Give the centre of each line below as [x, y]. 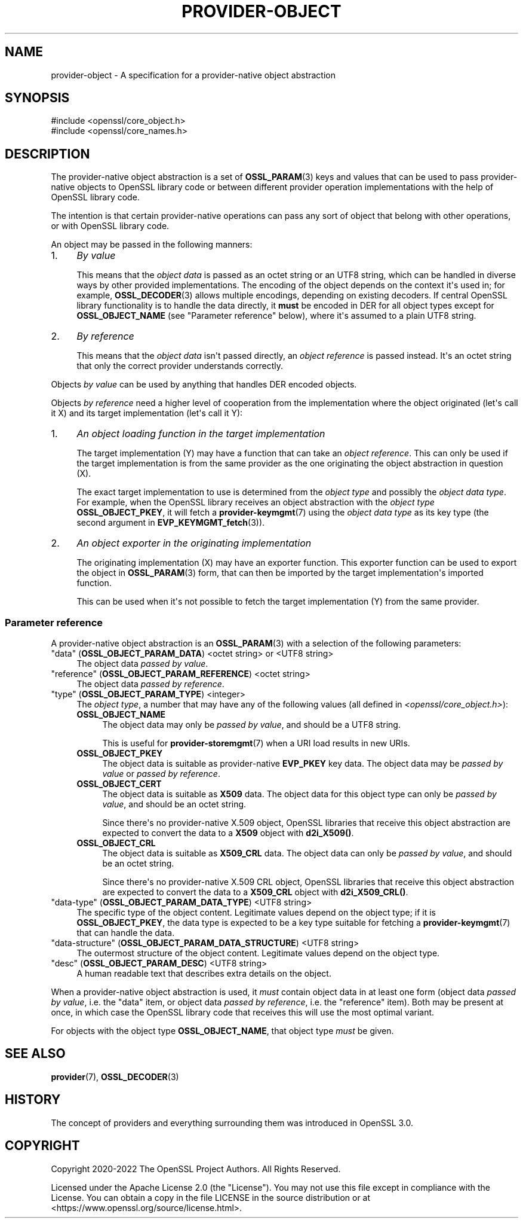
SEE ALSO [35, 1054]
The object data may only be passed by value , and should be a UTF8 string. [251, 725]
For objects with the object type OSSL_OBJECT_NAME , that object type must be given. [222, 1031]
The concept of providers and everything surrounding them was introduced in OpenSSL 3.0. [232, 1123]
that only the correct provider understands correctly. [180, 366]
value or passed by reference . [161, 774]
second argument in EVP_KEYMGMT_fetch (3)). [171, 523]
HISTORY [33, 1100]
